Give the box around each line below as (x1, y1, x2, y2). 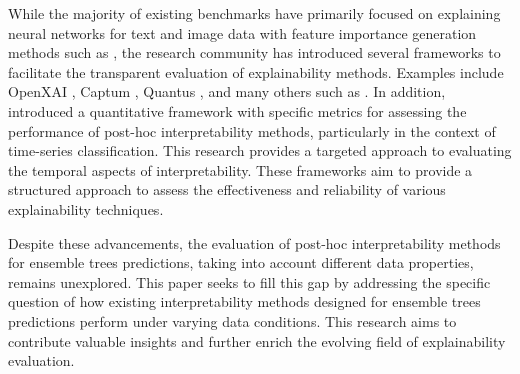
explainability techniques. (8, 198, 164, 219)
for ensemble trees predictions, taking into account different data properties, (8, 252, 474, 273)
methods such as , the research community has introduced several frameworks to (8, 42, 501, 63)
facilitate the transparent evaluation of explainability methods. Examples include (8, 61, 504, 82)
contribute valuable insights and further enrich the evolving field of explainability (8, 330, 506, 351)
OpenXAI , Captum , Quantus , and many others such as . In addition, (8, 81, 446, 102)
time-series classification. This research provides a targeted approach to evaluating (8, 140, 512, 161)
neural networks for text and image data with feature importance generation (8, 22, 477, 43)
